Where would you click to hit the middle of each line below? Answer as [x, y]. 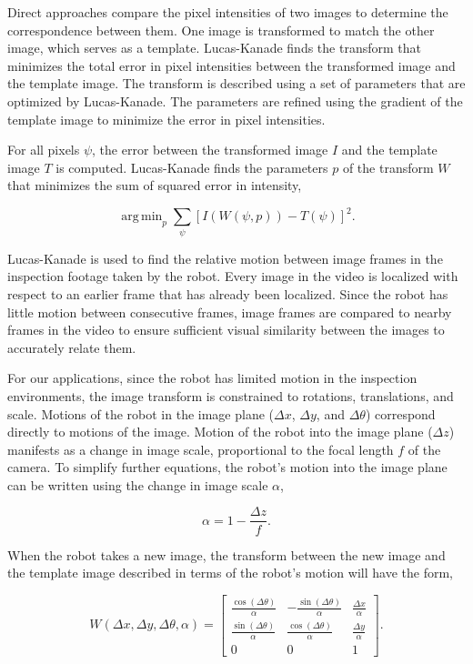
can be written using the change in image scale [138, 484]
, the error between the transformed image [210, 150]
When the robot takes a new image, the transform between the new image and [226, 554]
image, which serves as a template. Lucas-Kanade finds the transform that [214, 48]
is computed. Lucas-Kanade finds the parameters [192, 167]
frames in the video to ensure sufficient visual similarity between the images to [226, 330]
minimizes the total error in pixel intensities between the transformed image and [231, 65]
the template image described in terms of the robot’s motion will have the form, [230, 573]
